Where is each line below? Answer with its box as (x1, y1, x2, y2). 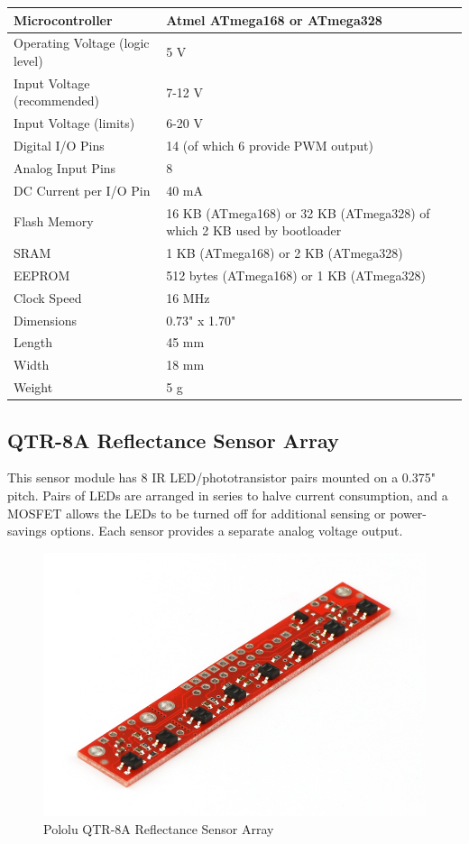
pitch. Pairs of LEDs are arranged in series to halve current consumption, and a (7, 485, 448, 504)
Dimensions (14, 310, 77, 329)
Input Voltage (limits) (14, 114, 135, 133)
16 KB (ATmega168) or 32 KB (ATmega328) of (166, 203, 430, 222)
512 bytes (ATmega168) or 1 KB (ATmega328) (166, 265, 426, 284)
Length (14, 333, 52, 352)
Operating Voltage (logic (14, 33, 150, 52)
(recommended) (14, 91, 99, 110)
